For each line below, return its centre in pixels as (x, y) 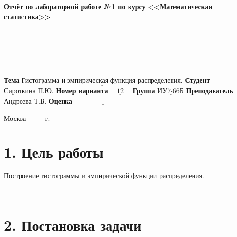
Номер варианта (82, 90)
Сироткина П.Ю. (29, 91)
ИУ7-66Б (171, 91)
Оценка (60, 101)
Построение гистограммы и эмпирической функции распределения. (104, 175)
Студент (197, 80)
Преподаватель (209, 90)
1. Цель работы (54, 151)
